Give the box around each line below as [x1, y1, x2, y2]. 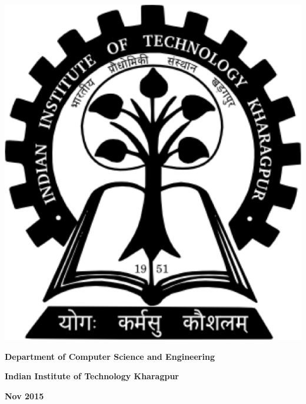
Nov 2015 [5, 389, 44, 402]
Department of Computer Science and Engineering [5, 350, 215, 362]
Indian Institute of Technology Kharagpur [5, 370, 179, 382]
